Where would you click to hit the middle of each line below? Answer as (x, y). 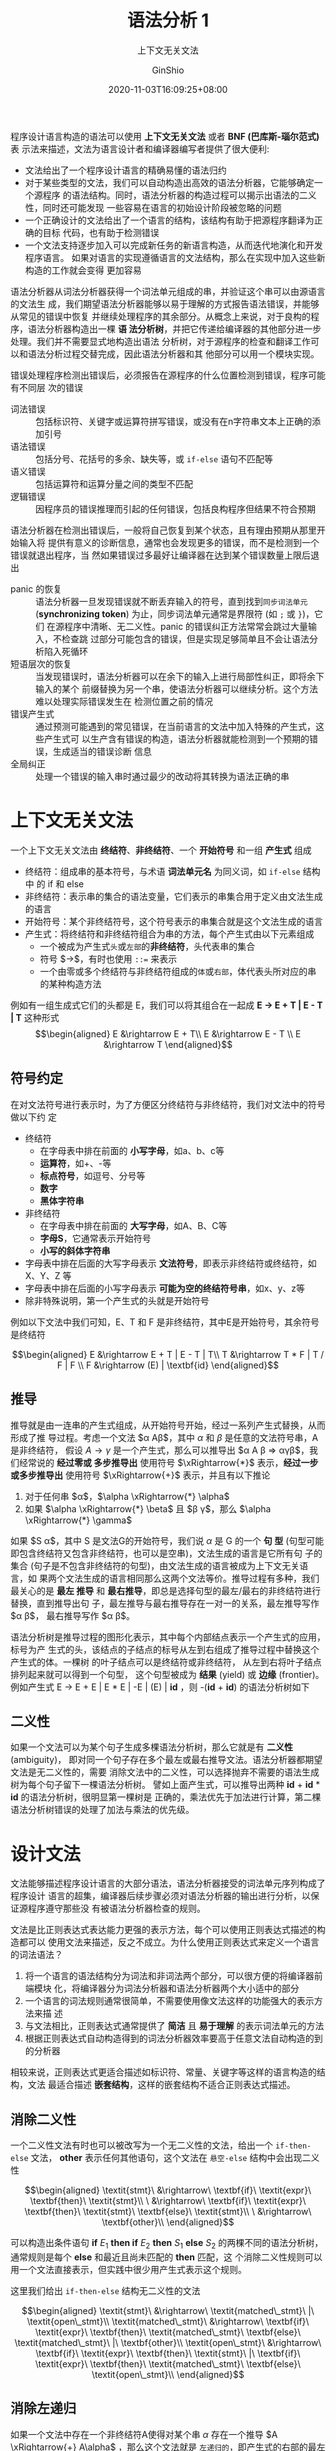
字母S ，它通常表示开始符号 (95, 1238)
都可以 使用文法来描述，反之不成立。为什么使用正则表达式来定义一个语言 (169, 1942)
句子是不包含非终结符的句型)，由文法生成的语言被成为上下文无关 (166, 1565)
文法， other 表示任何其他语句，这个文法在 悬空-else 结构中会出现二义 (175, 2158)
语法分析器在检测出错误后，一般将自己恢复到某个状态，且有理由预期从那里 (163, 530)
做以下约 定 (33, 1117)
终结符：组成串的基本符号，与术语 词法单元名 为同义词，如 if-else (162, 871)
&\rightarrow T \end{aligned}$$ (168, 1044)
